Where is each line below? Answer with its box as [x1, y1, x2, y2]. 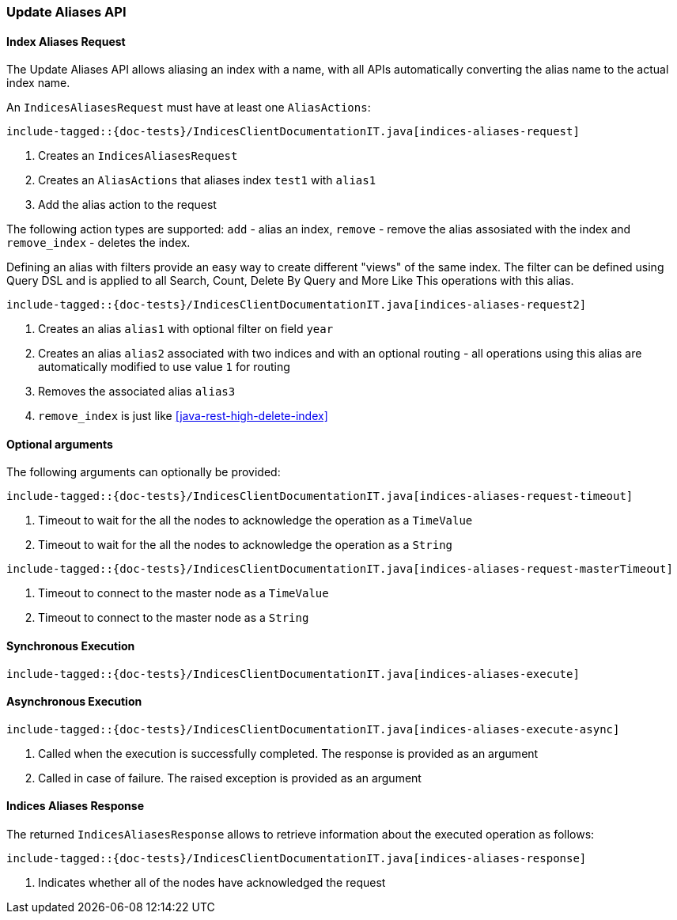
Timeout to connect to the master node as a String [38, 611, 309, 625]
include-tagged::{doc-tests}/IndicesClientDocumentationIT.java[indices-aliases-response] [6, 852, 587, 865]
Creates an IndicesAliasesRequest [38, 149, 238, 163]
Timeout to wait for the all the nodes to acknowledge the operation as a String [38, 538, 453, 552]
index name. [6, 76, 70, 90]
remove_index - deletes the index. [6, 236, 191, 250]
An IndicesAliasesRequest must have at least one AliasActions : [6, 100, 371, 115]
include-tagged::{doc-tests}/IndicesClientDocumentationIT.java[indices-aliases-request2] [6, 298, 587, 312]
